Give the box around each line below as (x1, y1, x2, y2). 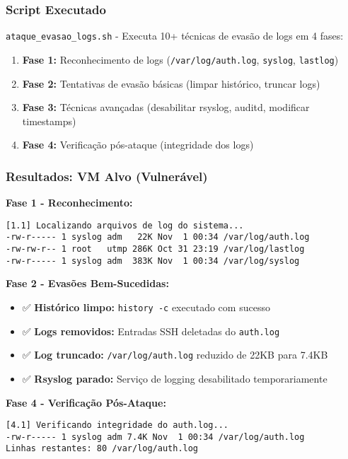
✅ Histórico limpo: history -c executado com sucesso (22, 299, 270, 314)
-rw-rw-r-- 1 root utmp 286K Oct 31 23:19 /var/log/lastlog (6, 244, 305, 255)
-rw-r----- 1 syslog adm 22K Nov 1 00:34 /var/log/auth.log (6, 232, 310, 243)
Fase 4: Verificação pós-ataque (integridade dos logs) (22, 137, 254, 152)
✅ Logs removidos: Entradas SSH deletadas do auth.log (22, 323, 280, 338)
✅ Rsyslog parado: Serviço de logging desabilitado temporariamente (22, 371, 327, 385)
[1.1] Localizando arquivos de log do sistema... (6, 220, 244, 231)
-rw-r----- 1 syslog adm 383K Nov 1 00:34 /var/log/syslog (6, 255, 300, 266)
